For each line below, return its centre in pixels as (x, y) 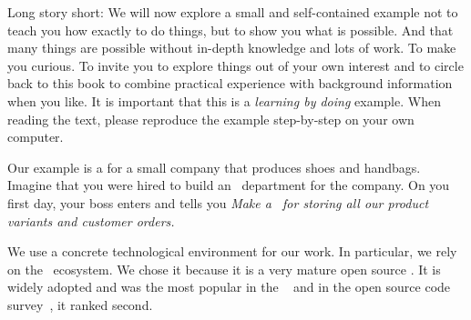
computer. (36, 137)
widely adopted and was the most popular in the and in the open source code (229, 287)
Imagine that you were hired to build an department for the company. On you (229, 185)
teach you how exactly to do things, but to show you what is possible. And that (230, 30)
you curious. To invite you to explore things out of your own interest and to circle (235, 65)
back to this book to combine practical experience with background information (230, 83)
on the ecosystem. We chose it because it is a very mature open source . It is (224, 269)
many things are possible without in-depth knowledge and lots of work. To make (232, 48)
